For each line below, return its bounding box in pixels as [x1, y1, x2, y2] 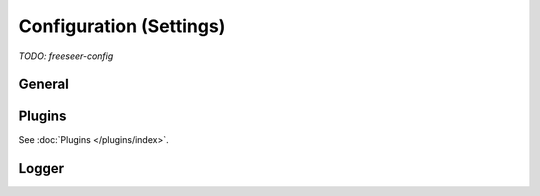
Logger [18, 160, 65, 177]
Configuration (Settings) [18, 15, 226, 37]
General [18, 76, 70, 93]
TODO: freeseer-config [18, 50, 114, 62]
